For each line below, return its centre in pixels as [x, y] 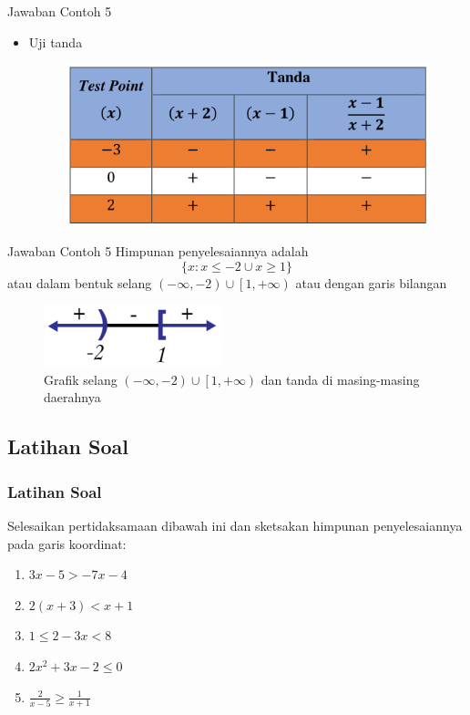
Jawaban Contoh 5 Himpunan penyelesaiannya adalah [158, 251]
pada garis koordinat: [67, 543]
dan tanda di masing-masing [340, 379]
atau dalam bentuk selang [80, 282]
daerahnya [72, 397]
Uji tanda [56, 41]
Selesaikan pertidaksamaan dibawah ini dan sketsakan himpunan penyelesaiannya [235, 526]
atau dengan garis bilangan [371, 282]
